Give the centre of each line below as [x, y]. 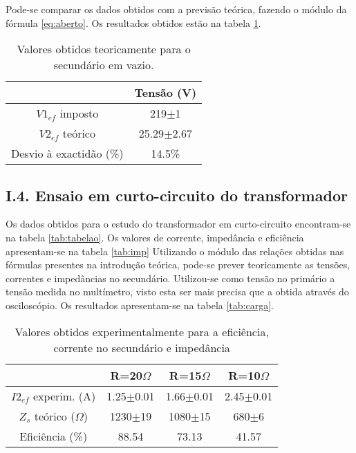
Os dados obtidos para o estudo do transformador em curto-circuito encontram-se [178, 224]
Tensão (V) [166, 93]
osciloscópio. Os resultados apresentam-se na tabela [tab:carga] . [140, 305]
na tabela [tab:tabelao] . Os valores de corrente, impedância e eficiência [155, 237]
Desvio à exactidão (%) [67, 154]
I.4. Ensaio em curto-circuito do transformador [177, 195]
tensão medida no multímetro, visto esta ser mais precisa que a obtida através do [177, 292]
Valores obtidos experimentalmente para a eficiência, [142, 331]
